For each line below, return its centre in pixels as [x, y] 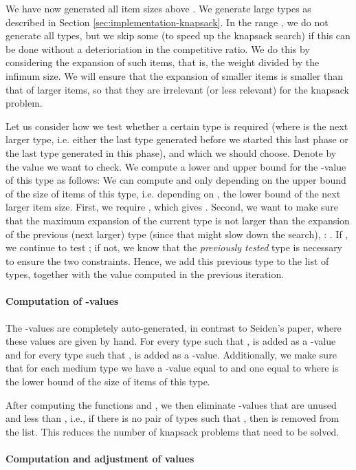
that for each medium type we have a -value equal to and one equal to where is [172, 368]
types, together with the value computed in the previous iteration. [145, 274]
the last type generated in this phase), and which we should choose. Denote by [171, 152]
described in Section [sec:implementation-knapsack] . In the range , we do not [167, 22]
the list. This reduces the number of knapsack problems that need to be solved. [173, 431]
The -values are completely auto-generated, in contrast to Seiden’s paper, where [174, 327]
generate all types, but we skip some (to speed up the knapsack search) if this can [178, 35]
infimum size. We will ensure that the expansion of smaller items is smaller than [175, 75]
